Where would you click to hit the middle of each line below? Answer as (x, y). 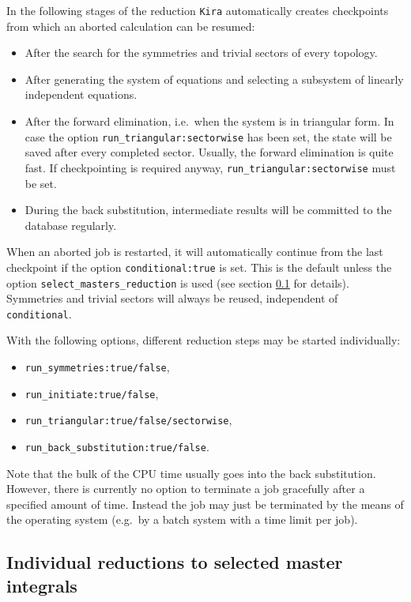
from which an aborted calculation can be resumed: (131, 26)
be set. (41, 183)
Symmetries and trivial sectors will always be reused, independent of (172, 298)
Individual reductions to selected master (175, 562)
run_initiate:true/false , (92, 393)
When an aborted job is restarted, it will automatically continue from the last (195, 252)
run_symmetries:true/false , (97, 367)
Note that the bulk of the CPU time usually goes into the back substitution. (191, 473)
